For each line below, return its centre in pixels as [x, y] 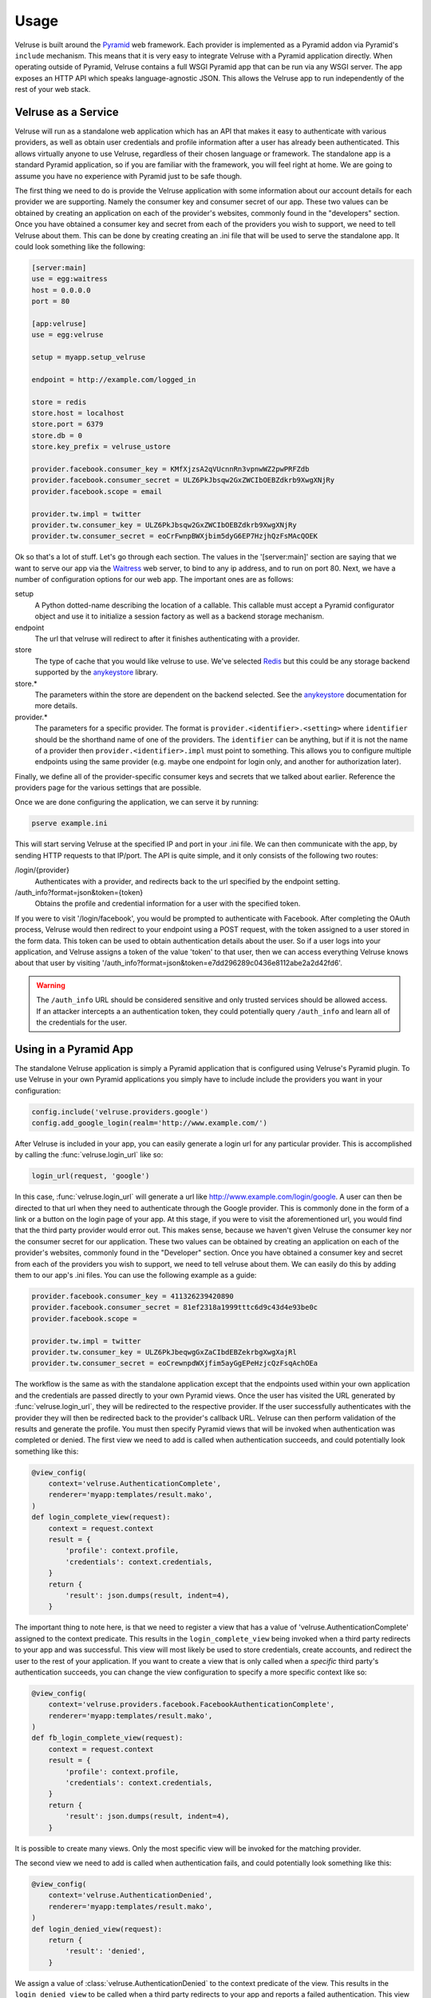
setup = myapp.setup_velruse [89, 357]
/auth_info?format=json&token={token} [79, 892]
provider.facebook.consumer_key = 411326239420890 [133, 1296]
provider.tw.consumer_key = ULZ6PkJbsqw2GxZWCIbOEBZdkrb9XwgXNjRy [164, 525]
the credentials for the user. [82, 1022]
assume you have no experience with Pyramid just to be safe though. [129, 176]
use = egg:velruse [67, 335]
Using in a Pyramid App [74, 1049]
